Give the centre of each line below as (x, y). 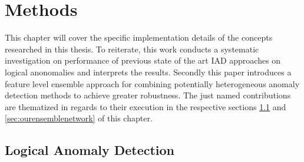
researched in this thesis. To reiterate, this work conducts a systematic (132, 49)
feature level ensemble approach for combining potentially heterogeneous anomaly (152, 83)
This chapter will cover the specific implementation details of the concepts (139, 37)
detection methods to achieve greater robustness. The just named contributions (148, 95)
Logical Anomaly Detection (90, 150)
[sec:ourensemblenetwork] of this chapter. (79, 118)
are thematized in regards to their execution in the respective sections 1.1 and (146, 106)
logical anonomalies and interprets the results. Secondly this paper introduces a (148, 72)
